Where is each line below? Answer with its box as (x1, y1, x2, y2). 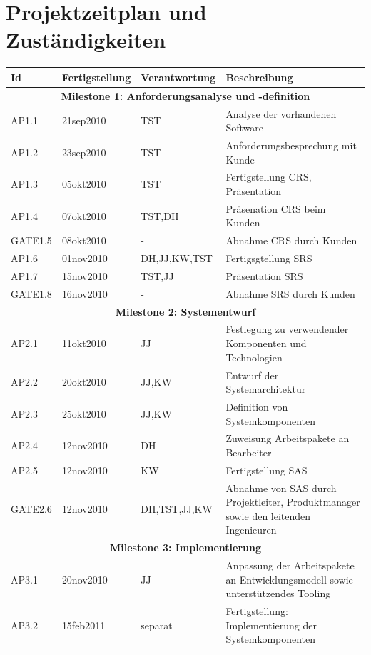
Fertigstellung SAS (225, 462, 308, 477)
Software (225, 120, 263, 135)
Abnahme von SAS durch (225, 480, 337, 495)
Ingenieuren (225, 522, 277, 537)
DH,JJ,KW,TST (141, 251, 213, 266)
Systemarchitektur (225, 381, 306, 396)
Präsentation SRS (225, 268, 303, 283)
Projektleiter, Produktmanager (225, 494, 360, 509)
